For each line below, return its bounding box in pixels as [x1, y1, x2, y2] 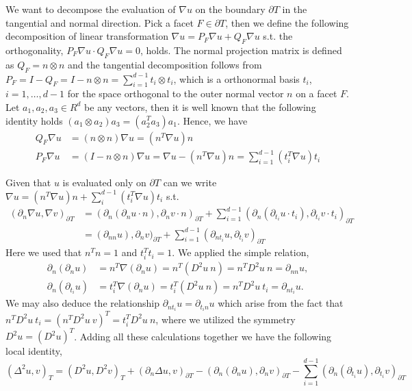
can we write [163, 175, 217, 190]
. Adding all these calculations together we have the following [74, 329, 332, 343]
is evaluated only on [62, 175, 146, 190]
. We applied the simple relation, [172, 245, 309, 260]
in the [282, 2, 307, 16]
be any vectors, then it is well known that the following [84, 99, 316, 114]
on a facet [296, 86, 337, 101]
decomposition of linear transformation [5, 29, 168, 43]
